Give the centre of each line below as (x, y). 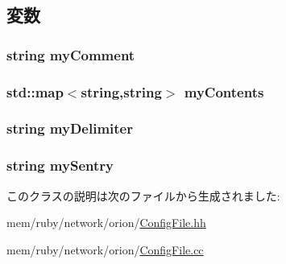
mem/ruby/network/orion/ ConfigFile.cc (105, 249)
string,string (121, 91)
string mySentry (60, 165)
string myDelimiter (70, 128)
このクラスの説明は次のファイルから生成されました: (143, 195)
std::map (35, 91)
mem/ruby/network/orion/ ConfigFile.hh (106, 223)
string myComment (71, 54)
